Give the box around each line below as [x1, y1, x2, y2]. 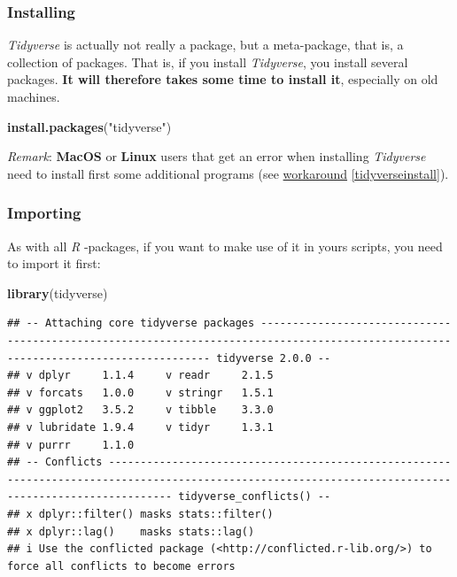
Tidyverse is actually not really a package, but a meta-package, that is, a [7, 35, 404, 54]
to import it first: [7, 254, 101, 273]
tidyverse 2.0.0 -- [216, 351, 331, 365]
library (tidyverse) [7, 283, 108, 302]
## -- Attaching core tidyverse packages [7, 317, 255, 330]
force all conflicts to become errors [7, 559, 236, 573]
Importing [7, 202, 81, 224]
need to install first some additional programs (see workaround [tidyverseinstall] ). [7, 164, 449, 182]
